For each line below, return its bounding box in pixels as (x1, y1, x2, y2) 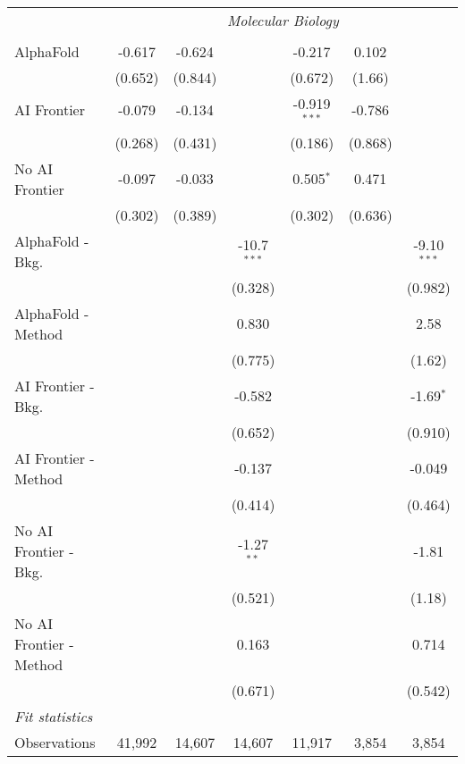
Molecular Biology (226, 10, 339, 30)
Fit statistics (14, 705, 93, 726)
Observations (14, 731, 96, 752)
